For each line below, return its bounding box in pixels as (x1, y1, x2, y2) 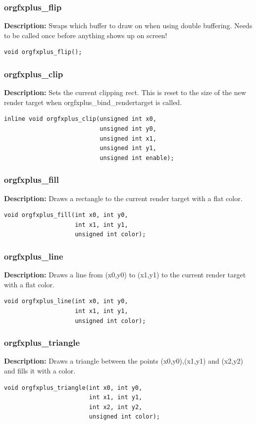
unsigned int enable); (100, 154, 174, 161)
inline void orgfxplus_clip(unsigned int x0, (4, 115, 156, 123)
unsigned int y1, (100, 145, 156, 152)
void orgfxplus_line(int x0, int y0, (4, 298, 128, 305)
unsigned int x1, (100, 135, 156, 142)
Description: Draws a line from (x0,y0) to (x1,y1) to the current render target (4, 269, 246, 280)
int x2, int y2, (89, 403, 143, 411)
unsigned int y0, (100, 125, 156, 132)
